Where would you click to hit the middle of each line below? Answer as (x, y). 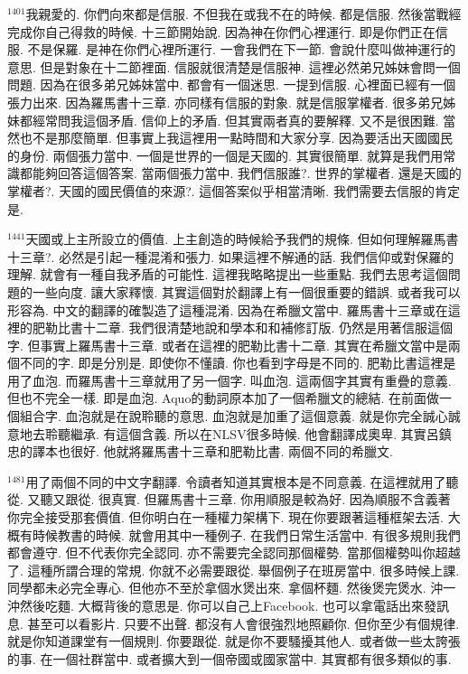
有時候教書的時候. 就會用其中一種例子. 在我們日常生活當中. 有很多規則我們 (240, 534)
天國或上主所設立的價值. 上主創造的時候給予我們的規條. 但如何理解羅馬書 (242, 239)
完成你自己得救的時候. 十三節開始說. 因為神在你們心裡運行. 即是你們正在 (221, 31)
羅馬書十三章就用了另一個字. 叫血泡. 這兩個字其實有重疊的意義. (265, 380)
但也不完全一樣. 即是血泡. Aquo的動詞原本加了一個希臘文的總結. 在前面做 (223, 398)
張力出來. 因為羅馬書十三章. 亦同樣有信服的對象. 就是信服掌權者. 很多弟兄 (225, 102)
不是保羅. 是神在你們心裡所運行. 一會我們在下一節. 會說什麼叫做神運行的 (242, 49)
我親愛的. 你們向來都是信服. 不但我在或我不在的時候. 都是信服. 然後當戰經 (243, 14)
